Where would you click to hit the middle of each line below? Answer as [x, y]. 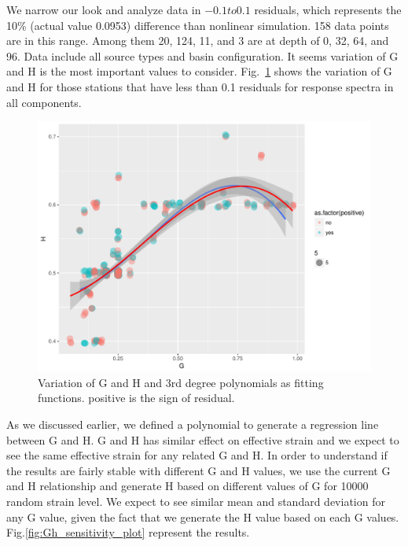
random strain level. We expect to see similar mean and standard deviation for [196, 501]
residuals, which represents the [328, 9]
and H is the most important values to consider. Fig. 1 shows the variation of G [199, 71]
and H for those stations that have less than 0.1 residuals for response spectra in [200, 86]
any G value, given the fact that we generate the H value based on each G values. [203, 516]
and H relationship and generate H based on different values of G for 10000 [187, 486]
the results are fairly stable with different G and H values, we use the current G [198, 470]
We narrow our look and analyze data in [104, 9]
